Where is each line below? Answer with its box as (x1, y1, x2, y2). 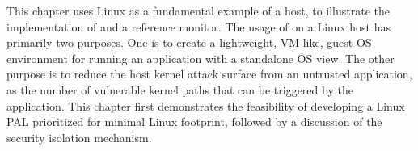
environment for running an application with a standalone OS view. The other (6, 49, 395, 66)
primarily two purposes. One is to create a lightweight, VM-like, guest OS (6, 34, 372, 51)
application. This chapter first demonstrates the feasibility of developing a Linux (6, 97, 405, 114)
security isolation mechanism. (6, 128, 152, 145)
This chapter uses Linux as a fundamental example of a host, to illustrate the (6, 2, 390, 19)
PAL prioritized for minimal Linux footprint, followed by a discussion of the (6, 113, 382, 130)
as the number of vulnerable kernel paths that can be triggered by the (6, 81, 353, 98)
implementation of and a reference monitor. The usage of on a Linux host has (6, 18, 391, 35)
